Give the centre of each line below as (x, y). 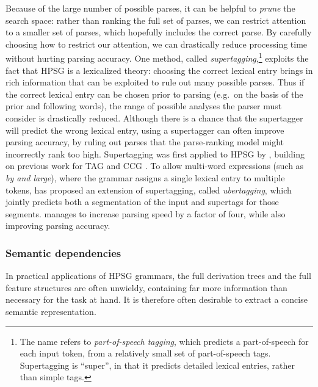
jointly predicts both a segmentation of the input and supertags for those (142, 202)
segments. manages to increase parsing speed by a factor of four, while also (146, 213)
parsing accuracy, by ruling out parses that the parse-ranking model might (145, 142)
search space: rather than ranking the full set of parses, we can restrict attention (156, 20)
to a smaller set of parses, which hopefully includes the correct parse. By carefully (159, 32)
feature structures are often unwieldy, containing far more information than (146, 287)
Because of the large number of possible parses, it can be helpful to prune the (150, 8)
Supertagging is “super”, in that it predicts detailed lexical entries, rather (157, 365)
